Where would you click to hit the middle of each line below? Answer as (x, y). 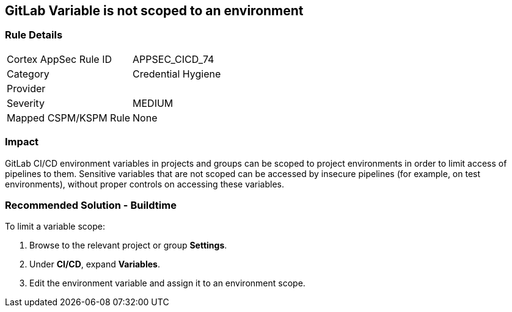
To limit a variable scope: (55, 227)
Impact (22, 142)
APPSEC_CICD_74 (174, 59)
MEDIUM (153, 103)
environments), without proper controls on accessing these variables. (145, 184)
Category (28, 74)
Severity (26, 103)
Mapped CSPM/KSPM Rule (69, 118)
